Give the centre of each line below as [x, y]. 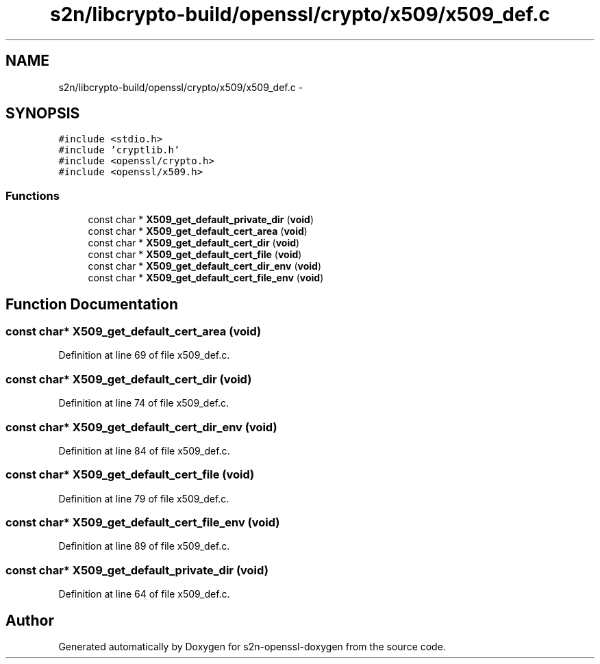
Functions [33, 195]
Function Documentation [92, 304]
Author [30, 620]
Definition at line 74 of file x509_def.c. [144, 403]
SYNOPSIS [43, 114]
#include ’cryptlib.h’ [119, 150]
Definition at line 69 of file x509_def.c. [144, 355]
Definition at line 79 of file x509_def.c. [144, 498]
